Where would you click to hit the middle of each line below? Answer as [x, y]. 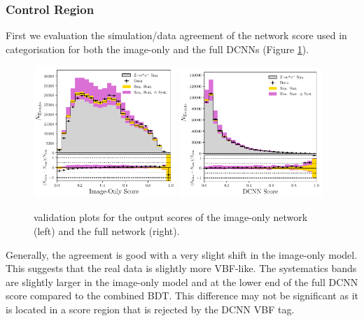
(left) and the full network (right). [107, 231]
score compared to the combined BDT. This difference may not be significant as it [182, 295]
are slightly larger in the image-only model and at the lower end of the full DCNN [182, 281]
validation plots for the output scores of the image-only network [171, 217]
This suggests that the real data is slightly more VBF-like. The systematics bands [181, 268]
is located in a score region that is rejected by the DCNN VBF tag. [150, 309]
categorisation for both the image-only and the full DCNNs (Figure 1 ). [157, 49]
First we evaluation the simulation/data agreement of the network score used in [176, 35]
